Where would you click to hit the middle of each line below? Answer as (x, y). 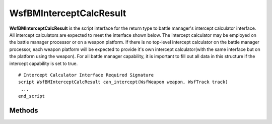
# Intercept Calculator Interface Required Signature (86, 75)
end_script (32, 96)
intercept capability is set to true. (44, 64)
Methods (24, 110)
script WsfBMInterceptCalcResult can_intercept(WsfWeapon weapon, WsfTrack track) (123, 82)
